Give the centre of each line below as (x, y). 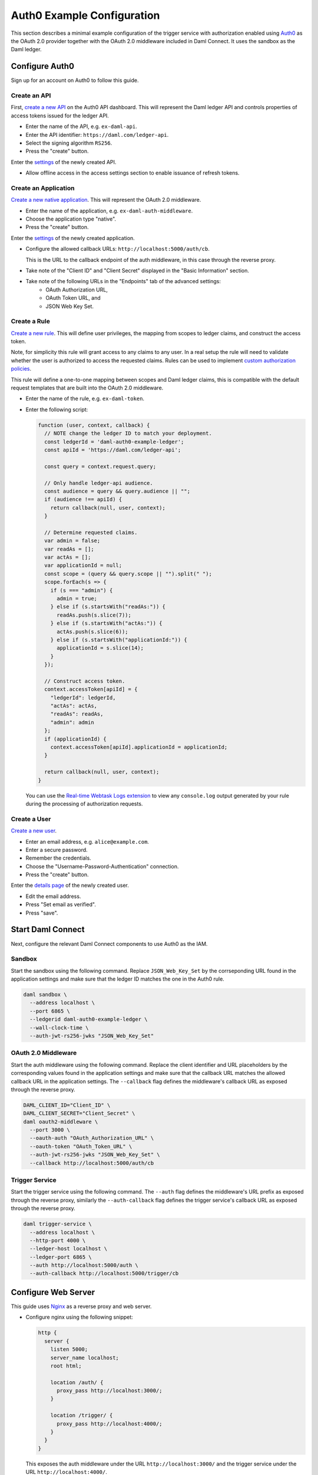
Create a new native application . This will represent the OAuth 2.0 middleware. (106, 200)
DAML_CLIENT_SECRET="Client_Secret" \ (79, 1113)
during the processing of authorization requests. (84, 804)
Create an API (31, 96)
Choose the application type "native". (71, 219)
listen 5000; (69, 1349)
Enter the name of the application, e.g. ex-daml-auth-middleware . (109, 211)
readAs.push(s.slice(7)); (94, 615)
